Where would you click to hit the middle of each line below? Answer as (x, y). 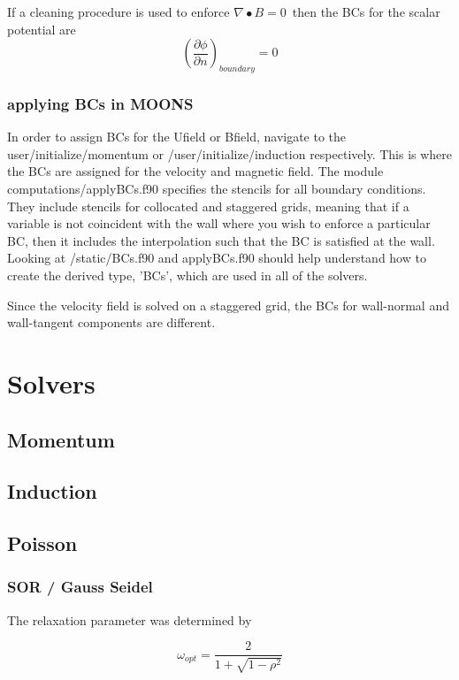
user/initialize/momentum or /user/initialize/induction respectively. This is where (230, 153)
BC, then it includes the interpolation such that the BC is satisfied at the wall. (221, 240)
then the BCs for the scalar (366, 11)
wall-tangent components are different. (111, 322)
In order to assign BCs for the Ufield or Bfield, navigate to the (177, 137)
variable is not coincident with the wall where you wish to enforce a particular (219, 223)
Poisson (42, 543)
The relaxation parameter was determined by (130, 619)
